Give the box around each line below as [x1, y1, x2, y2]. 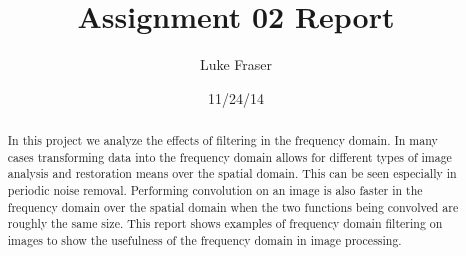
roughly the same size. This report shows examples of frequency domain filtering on [7, 215, 443, 232]
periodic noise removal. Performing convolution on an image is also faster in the [7, 182, 423, 199]
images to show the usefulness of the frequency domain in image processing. [7, 232, 402, 249]
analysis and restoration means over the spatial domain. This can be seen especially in [7, 165, 457, 182]
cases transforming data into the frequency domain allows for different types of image [7, 148, 452, 165]
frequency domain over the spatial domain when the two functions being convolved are [7, 198, 459, 215]
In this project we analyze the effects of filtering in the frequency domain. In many [7, 132, 438, 149]
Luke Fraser [199, 54, 273, 75]
